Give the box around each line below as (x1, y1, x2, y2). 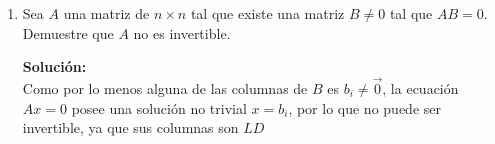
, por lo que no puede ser (288, 97, 441, 118)
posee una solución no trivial (71, 97, 247, 118)
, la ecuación (382, 78, 459, 98)
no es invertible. (133, 22, 231, 43)
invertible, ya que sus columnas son (22, 117, 239, 138)
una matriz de (63, 3, 150, 23)
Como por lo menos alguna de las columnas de (22, 78, 308, 98)
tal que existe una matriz (190, 3, 345, 23)
